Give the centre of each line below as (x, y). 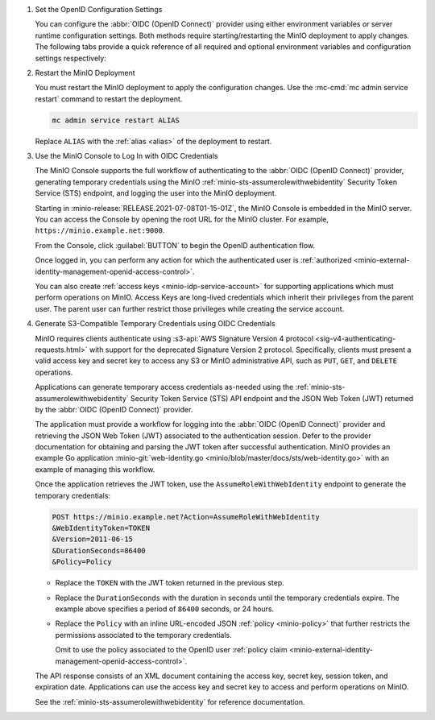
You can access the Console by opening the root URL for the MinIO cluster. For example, (182, 219)
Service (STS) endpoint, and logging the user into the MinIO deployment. (156, 193)
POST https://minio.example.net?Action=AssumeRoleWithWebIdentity (186, 517)
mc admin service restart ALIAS (116, 120)
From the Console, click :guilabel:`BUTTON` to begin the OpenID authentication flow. (175, 245)
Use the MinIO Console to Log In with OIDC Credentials (126, 156)
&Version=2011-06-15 (92, 539)
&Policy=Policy (82, 562)
